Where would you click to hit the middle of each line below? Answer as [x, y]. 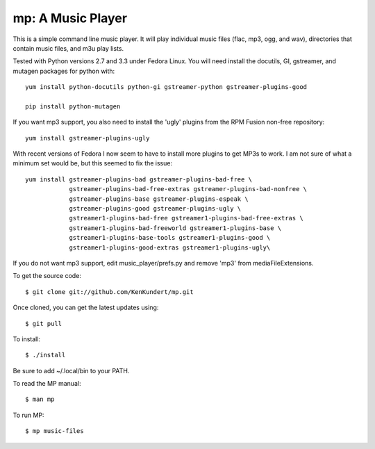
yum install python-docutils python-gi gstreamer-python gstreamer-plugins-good [166, 87]
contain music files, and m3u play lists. [68, 48]
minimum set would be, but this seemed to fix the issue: [93, 163]
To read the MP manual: [47, 384]
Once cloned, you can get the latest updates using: [86, 308]
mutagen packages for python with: [64, 71]
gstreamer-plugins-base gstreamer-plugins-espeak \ [159, 199]
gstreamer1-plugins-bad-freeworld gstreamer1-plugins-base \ [175, 228]
